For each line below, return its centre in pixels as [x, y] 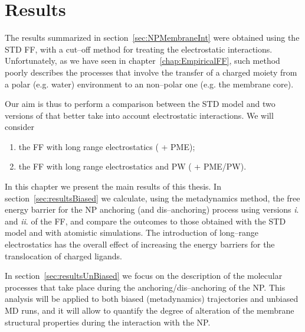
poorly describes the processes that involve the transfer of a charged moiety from [151, 72]
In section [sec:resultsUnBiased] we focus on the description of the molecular [144, 276]
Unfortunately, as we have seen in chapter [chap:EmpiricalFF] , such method [142, 61]
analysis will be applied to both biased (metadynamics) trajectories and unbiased [152, 299]
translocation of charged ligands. [63, 255]
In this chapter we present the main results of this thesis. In [113, 186]
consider [19, 127]
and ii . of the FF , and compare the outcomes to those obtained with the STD [145, 221]
